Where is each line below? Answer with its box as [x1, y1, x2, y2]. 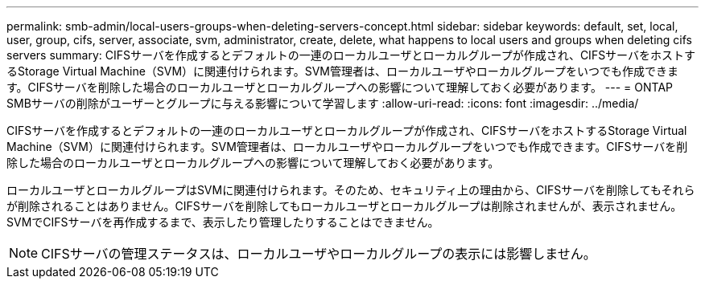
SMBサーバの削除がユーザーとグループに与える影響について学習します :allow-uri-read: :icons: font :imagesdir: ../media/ [6, 96, 639, 110]
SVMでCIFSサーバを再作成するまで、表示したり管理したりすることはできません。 [6, 215, 439, 229]
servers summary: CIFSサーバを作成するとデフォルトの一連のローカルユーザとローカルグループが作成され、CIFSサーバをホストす [6, 48, 695, 62]
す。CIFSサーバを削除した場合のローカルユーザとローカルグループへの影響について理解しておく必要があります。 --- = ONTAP [6, 80, 674, 94]
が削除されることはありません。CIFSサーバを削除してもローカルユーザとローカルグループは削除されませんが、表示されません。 [6, 199, 682, 213]
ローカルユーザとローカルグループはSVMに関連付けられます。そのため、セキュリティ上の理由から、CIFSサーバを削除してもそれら [6, 183, 695, 197]
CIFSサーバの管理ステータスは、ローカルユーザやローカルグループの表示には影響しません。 [41, 246, 596, 262]
